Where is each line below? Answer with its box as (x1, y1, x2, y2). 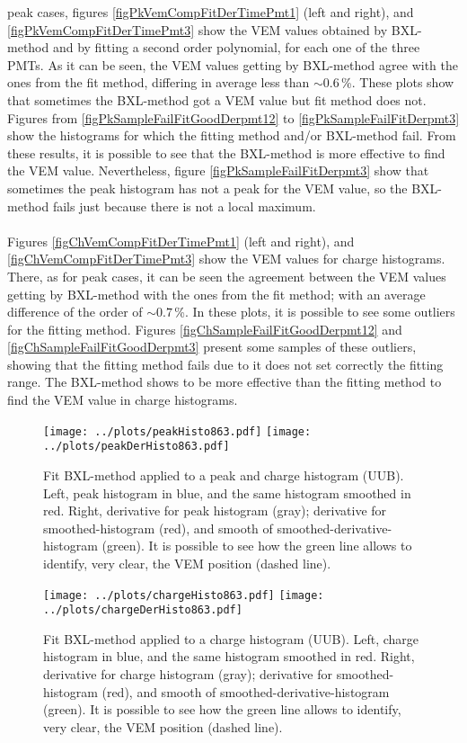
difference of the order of (7, 302, 143, 321)
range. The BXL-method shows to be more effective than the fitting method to (7, 372, 442, 391)
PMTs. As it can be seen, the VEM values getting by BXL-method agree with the (7, 55, 458, 74)
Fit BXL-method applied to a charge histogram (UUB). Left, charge (43, 629, 419, 648)
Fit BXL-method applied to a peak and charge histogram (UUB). (43, 465, 404, 484)
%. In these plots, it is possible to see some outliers (174, 302, 455, 321)
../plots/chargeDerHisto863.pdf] (43, 604, 242, 617)
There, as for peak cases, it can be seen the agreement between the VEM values (7, 266, 446, 285)
